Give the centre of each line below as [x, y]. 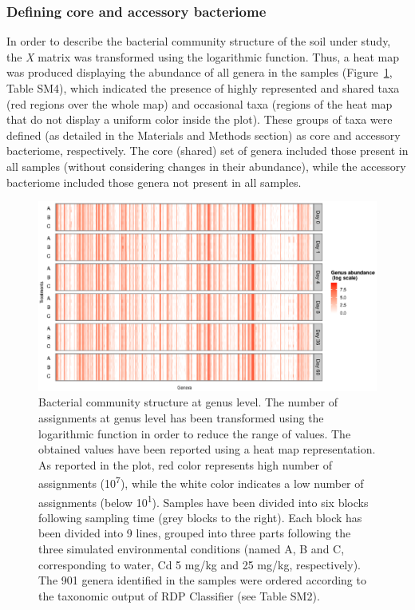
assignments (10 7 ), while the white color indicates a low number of [201, 482]
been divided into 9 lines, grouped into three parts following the [195, 533]
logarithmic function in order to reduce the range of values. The [195, 433]
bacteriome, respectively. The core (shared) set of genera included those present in [207, 151]
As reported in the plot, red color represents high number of [186, 464]
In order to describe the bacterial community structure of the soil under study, [199, 41]
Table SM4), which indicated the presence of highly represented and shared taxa [203, 88]
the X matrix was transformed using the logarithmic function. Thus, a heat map [203, 56]
